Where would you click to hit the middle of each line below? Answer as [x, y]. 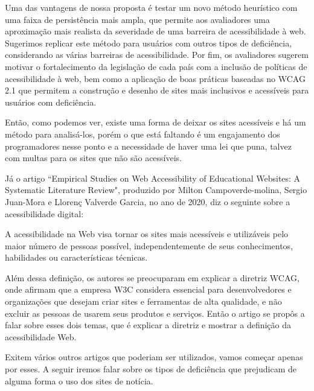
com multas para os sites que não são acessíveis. [94, 158]
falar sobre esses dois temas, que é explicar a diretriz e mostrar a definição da [148, 325]
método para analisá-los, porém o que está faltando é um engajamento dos [143, 134]
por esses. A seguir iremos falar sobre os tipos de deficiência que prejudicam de [151, 369]
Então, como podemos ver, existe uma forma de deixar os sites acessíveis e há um [155, 122]
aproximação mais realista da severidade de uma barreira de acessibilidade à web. [155, 31]
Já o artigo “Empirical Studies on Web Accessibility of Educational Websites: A [153, 178]
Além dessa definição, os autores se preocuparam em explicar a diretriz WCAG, [152, 277]
